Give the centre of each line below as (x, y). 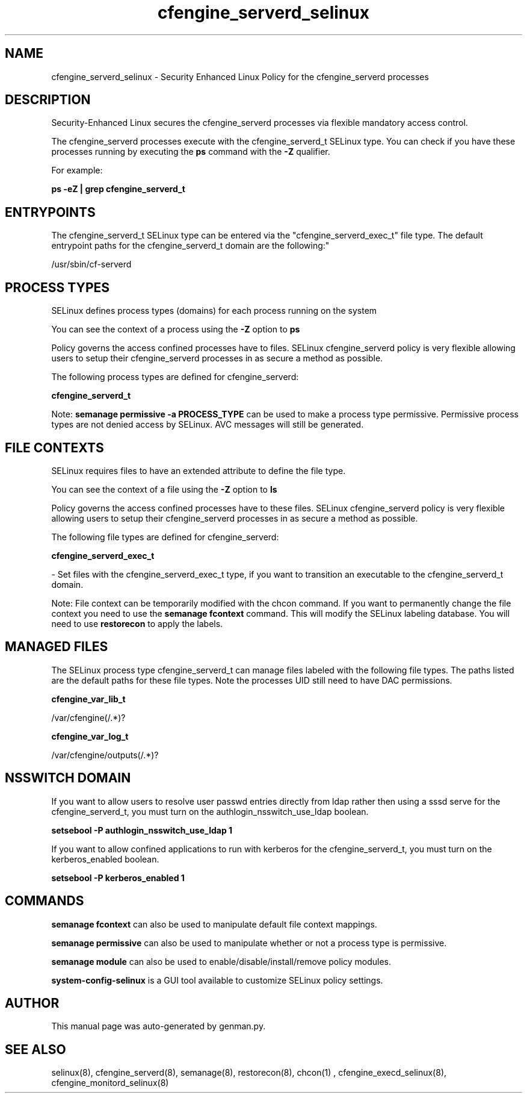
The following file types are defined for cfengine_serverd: (165, 537)
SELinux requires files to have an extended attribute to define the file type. (199, 470)
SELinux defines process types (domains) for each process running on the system (214, 311)
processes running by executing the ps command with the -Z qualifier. (191, 152)
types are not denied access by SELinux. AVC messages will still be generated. (208, 425)
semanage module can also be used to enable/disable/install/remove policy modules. (221, 961)
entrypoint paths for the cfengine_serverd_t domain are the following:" (190, 246)
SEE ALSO (35, 1049)
